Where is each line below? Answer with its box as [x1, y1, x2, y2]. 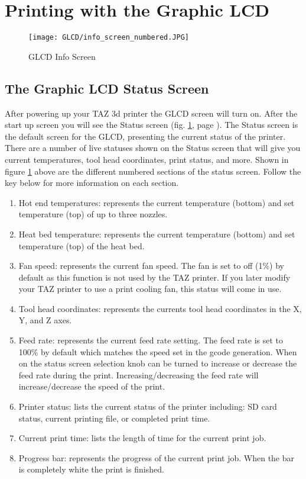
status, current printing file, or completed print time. [18, 412, 210, 424]
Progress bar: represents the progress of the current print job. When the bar [18, 451, 295, 464]
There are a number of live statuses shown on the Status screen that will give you [5, 142, 301, 154]
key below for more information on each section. [5, 176, 179, 189]
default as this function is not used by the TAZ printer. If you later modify [18, 271, 291, 283]
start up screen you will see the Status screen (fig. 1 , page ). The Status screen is [5, 118, 298, 131]
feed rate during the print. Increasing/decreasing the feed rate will [18, 368, 259, 381]
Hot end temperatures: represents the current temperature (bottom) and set [18, 196, 295, 208]
